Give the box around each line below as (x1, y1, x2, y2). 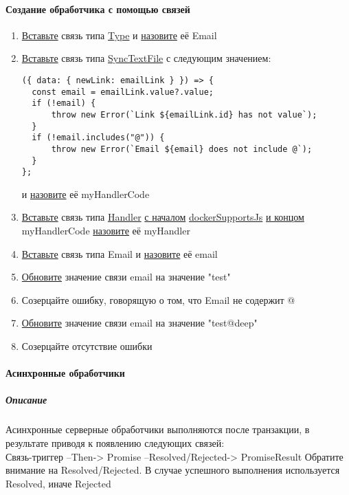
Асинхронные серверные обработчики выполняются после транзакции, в (5, 422, 310, 437)
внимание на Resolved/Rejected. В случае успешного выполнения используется (5, 463, 340, 477)
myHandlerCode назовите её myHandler (21, 223, 190, 238)
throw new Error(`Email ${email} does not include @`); (51, 144, 313, 154)
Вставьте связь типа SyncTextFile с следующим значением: (21, 51, 271, 65)
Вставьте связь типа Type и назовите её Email (21, 27, 217, 42)
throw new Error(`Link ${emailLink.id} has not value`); (51, 109, 317, 120)
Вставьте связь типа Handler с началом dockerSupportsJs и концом (21, 210, 304, 224)
